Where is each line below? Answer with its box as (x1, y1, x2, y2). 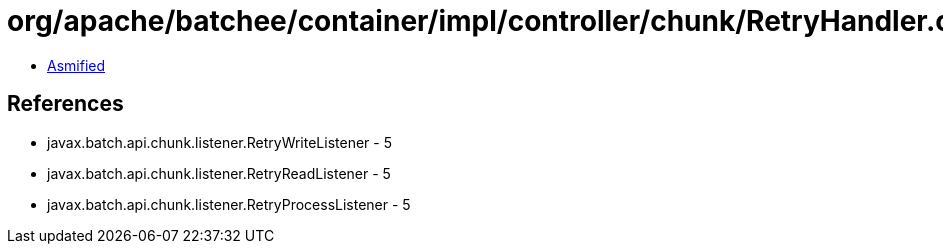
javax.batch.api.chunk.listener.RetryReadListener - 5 (47, 164, 391, 182)
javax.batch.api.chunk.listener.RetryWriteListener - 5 (47, 133, 392, 151)
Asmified (47, 56, 106, 74)
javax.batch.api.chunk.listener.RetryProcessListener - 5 (47, 195, 411, 213)
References (7, 91, 124, 117)
